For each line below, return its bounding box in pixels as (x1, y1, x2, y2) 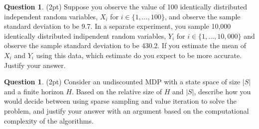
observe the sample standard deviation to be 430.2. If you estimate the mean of (4, 40, 247, 51)
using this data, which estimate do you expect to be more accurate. (36, 50, 242, 60)
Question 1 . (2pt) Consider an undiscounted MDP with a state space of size (4, 76, 241, 87)
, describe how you (194, 86, 251, 96)
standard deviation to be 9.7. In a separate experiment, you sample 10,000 (4, 21, 231, 31)
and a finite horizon (4, 86, 64, 96)
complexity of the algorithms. (4, 115, 94, 126)
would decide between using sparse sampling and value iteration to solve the (4, 96, 237, 106)
